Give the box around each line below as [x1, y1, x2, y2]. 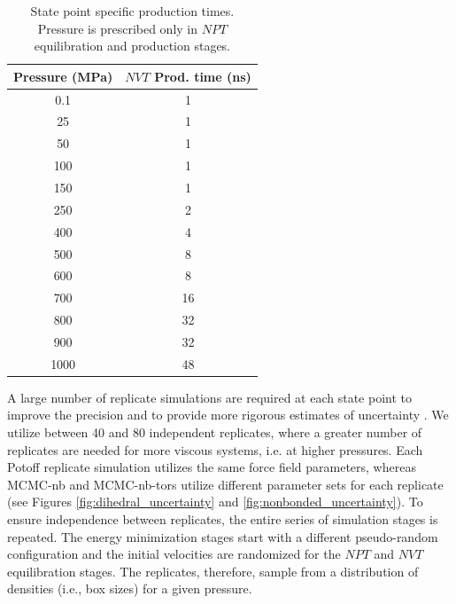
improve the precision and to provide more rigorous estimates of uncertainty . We [7, 405, 449, 424]
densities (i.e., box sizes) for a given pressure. [7, 579, 252, 598]
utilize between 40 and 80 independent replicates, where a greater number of [7, 423, 422, 442]
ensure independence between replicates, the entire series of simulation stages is [7, 510, 438, 528]
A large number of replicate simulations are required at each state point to [7, 388, 413, 406]
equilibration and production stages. [34, 36, 230, 55]
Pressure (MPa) [13, 67, 113, 85]
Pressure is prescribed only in [37, 19, 198, 37]
